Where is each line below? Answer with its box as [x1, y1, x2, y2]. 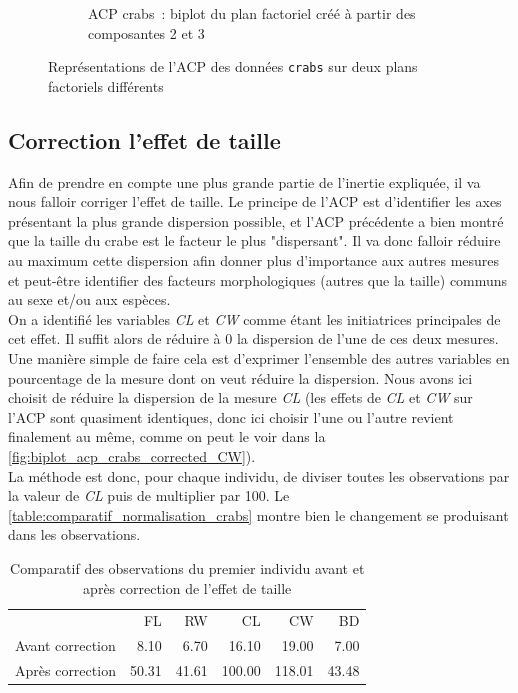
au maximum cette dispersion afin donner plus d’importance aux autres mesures [8, 250, 500, 271]
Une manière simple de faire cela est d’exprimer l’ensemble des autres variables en [8, 347, 510, 368]
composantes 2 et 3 [88, 22, 205, 43]
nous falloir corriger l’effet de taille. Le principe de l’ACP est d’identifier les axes [8, 191, 502, 212]
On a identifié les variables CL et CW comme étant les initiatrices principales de [8, 308, 501, 329]
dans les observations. [8, 524, 141, 545]
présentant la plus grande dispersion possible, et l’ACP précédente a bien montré [8, 210, 504, 231]
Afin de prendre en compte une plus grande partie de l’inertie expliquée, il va [8, 171, 481, 192]
